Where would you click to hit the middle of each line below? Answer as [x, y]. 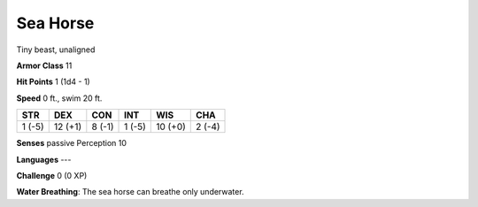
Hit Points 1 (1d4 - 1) [53, 82]
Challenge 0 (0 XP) [52, 175]
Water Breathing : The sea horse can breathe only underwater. [130, 192]
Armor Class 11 [44, 65]
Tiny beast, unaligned [56, 50]
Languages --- [44, 159]
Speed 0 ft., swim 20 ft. [59, 98]
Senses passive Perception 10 [72, 143]
